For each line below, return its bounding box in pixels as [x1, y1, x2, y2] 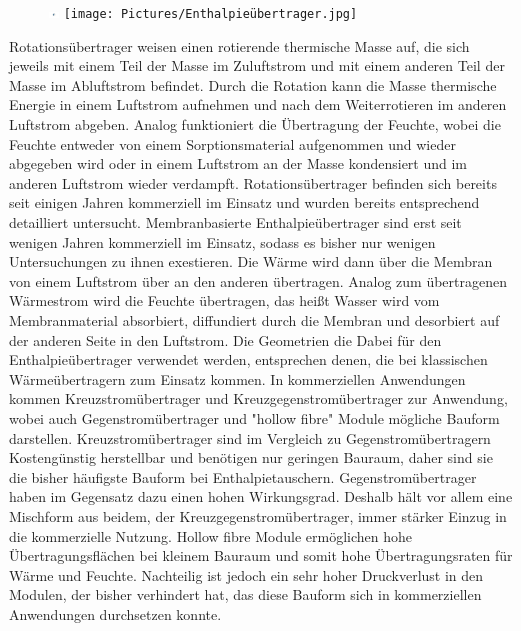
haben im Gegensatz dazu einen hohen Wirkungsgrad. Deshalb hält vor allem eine [9, 486, 513, 507]
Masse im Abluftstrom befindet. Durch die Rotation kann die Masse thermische [9, 74, 497, 95]
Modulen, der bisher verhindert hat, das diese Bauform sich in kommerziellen [9, 584, 482, 605]
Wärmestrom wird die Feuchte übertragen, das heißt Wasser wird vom [9, 290, 440, 311]
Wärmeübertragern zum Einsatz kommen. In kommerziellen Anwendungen [9, 368, 466, 389]
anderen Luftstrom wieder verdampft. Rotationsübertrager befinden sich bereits [9, 172, 497, 193]
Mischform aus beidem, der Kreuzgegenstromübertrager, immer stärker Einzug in [9, 505, 507, 526]
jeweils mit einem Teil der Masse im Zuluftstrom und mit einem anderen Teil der [9, 55, 505, 76]
